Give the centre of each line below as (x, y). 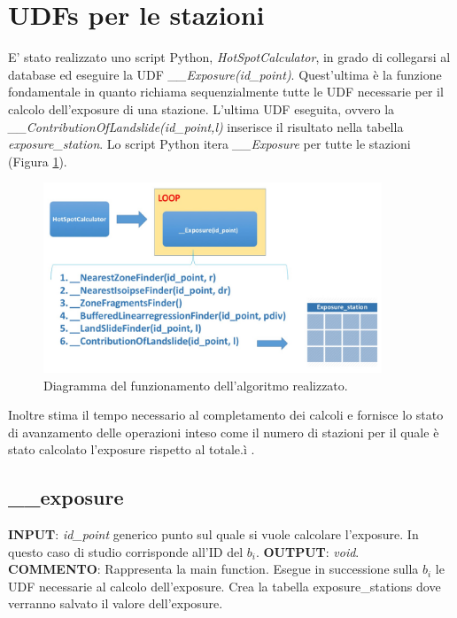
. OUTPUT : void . (307, 551)
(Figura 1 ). (38, 161)
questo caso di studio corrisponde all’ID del (126, 551)
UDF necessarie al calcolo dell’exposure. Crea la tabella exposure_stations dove (225, 586)
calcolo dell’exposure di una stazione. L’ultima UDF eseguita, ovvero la (201, 108)
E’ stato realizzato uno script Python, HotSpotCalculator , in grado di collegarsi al (229, 57)
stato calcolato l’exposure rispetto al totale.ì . (132, 449)
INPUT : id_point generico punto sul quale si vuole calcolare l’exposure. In (213, 534)
